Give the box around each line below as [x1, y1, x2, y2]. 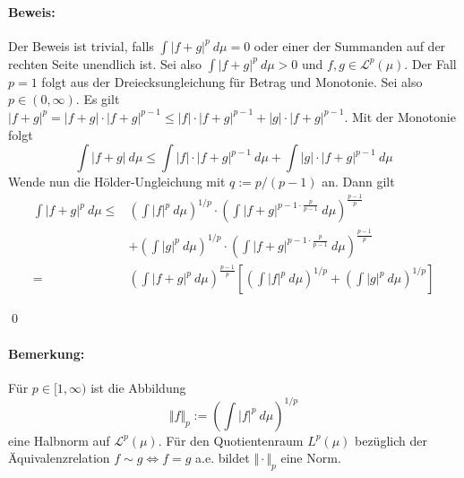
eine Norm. [280, 448, 341, 467]
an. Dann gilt [322, 172, 395, 191]
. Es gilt [75, 90, 120, 109]
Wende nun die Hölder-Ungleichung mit [8, 172, 226, 191]
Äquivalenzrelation [8, 448, 110, 467]
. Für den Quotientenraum [158, 430, 304, 449]
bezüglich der [355, 430, 427, 449]
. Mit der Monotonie [344, 107, 456, 126]
